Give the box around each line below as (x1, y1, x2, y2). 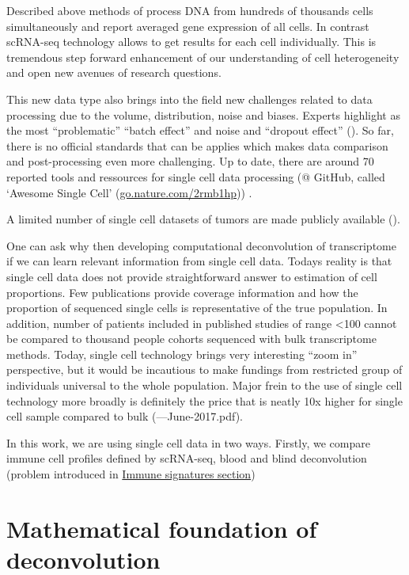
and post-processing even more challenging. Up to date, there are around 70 (6, 153, 374, 169)
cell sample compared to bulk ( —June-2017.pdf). (6, 408, 244, 425)
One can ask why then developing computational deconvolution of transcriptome (6, 237, 396, 253)
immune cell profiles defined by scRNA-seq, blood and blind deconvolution (6, 450, 367, 466)
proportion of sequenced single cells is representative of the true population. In (6, 299, 388, 316)
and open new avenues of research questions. (6, 64, 222, 81)
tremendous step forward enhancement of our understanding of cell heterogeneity (6, 48, 400, 65)
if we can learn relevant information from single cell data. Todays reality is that (6, 253, 392, 269)
